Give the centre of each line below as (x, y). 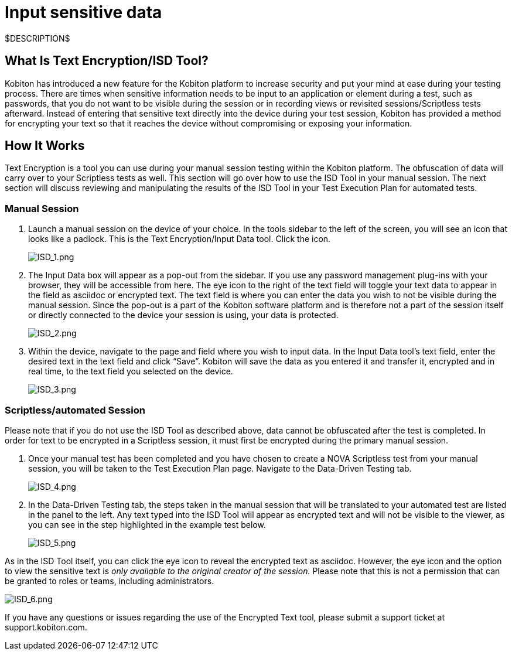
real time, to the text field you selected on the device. (131, 371)
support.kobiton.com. (46, 627)
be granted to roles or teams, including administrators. (110, 581)
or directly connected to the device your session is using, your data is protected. (183, 315)
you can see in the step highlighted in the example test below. (147, 524)
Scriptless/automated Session (75, 410)
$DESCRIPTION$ (37, 38)
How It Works (45, 146)
